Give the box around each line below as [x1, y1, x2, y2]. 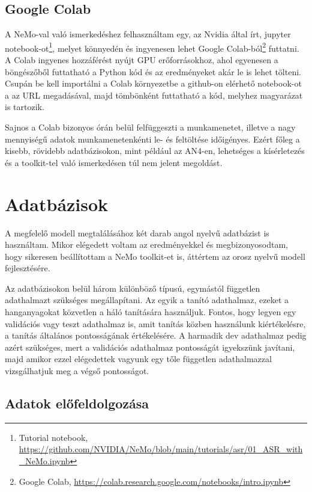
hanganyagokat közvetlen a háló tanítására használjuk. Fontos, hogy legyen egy [5, 306, 296, 318]
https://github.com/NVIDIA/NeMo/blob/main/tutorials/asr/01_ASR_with [19, 443, 303, 455]
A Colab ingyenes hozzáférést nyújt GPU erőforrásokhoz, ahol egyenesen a [5, 54, 278, 66]
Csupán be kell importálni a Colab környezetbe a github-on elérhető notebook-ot [5, 77, 302, 90]
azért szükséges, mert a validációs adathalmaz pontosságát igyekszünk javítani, [5, 340, 295, 353]
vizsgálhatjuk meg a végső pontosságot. [5, 364, 149, 377]
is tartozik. [5, 100, 44, 113]
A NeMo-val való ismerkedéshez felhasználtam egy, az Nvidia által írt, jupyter [5, 28, 291, 40]
